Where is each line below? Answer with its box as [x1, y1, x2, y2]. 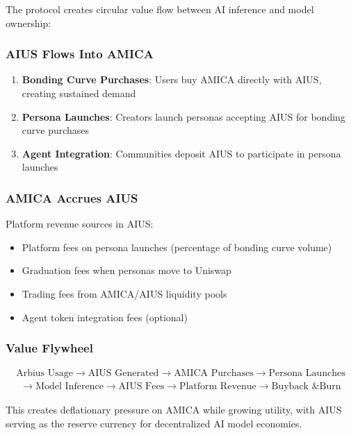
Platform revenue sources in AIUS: [6, 216, 154, 231]
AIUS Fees [118, 382, 165, 392]
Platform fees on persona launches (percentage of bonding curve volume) [22, 239, 332, 254]
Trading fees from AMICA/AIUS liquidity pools [22, 286, 227, 300]
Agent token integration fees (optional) [22, 309, 188, 324]
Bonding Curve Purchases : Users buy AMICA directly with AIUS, [22, 72, 322, 87]
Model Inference [35, 382, 104, 392]
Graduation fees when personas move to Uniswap [22, 263, 231, 278]
